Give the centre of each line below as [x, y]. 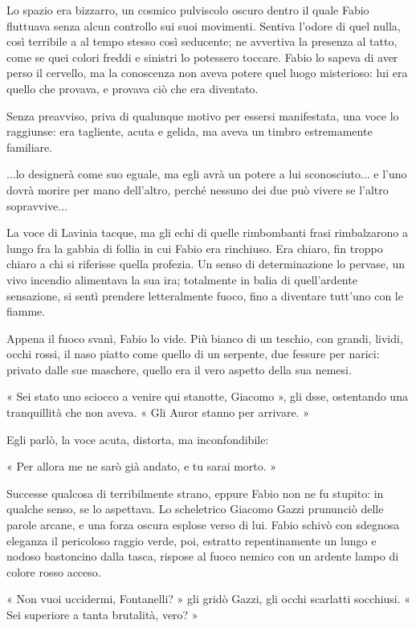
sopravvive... [37, 205]
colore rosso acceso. [54, 571]
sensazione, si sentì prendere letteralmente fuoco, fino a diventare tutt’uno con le [205, 295]
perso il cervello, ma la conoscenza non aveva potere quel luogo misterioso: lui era [207, 73]
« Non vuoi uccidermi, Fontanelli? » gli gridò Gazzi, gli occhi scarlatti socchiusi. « [209, 599]
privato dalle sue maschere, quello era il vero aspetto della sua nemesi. [179, 369]
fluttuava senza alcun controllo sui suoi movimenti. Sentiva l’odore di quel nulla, [204, 25]
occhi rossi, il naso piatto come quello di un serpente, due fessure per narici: [193, 354]
